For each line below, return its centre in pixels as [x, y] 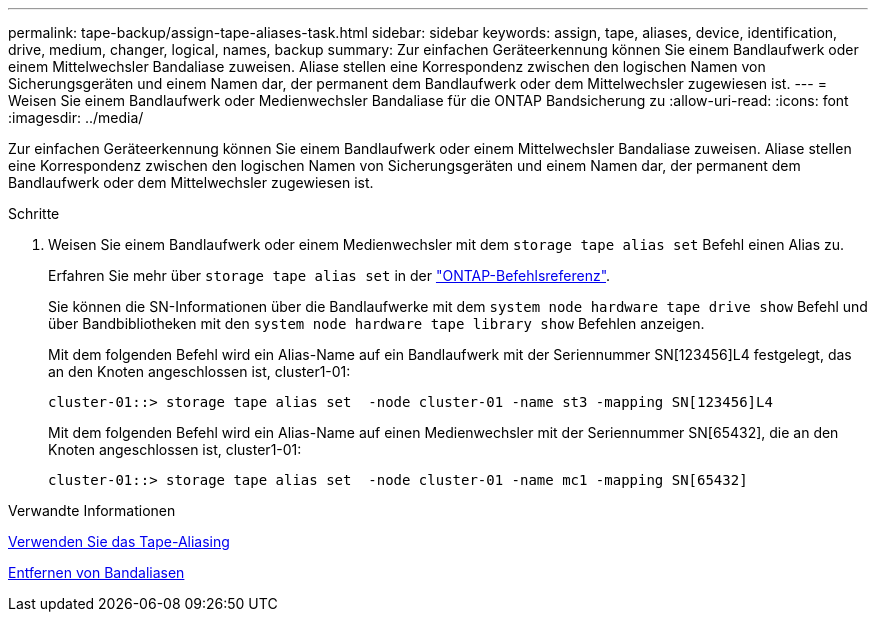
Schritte [34, 213]
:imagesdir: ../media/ [76, 117]
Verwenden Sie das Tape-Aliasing [119, 541]
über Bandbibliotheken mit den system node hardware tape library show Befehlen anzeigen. [376, 323]
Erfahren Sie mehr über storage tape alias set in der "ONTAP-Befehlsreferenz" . [329, 275]
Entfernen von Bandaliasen [96, 572]
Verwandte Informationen [92, 510]
